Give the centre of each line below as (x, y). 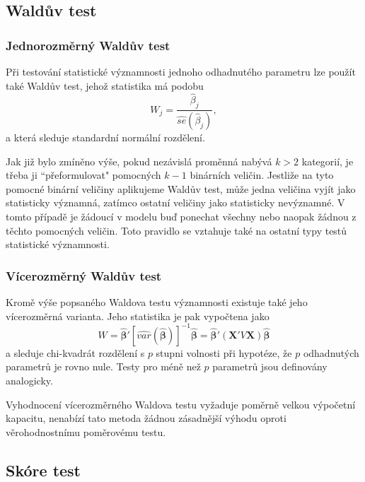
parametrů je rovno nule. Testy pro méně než (103, 366)
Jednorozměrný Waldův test (88, 45)
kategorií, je (328, 161)
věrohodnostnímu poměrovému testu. (86, 431)
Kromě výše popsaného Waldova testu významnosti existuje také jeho (157, 302)
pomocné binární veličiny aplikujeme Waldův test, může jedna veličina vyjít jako (181, 188)
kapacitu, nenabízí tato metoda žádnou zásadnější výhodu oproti (146, 418)
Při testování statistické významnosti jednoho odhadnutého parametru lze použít (181, 71)
